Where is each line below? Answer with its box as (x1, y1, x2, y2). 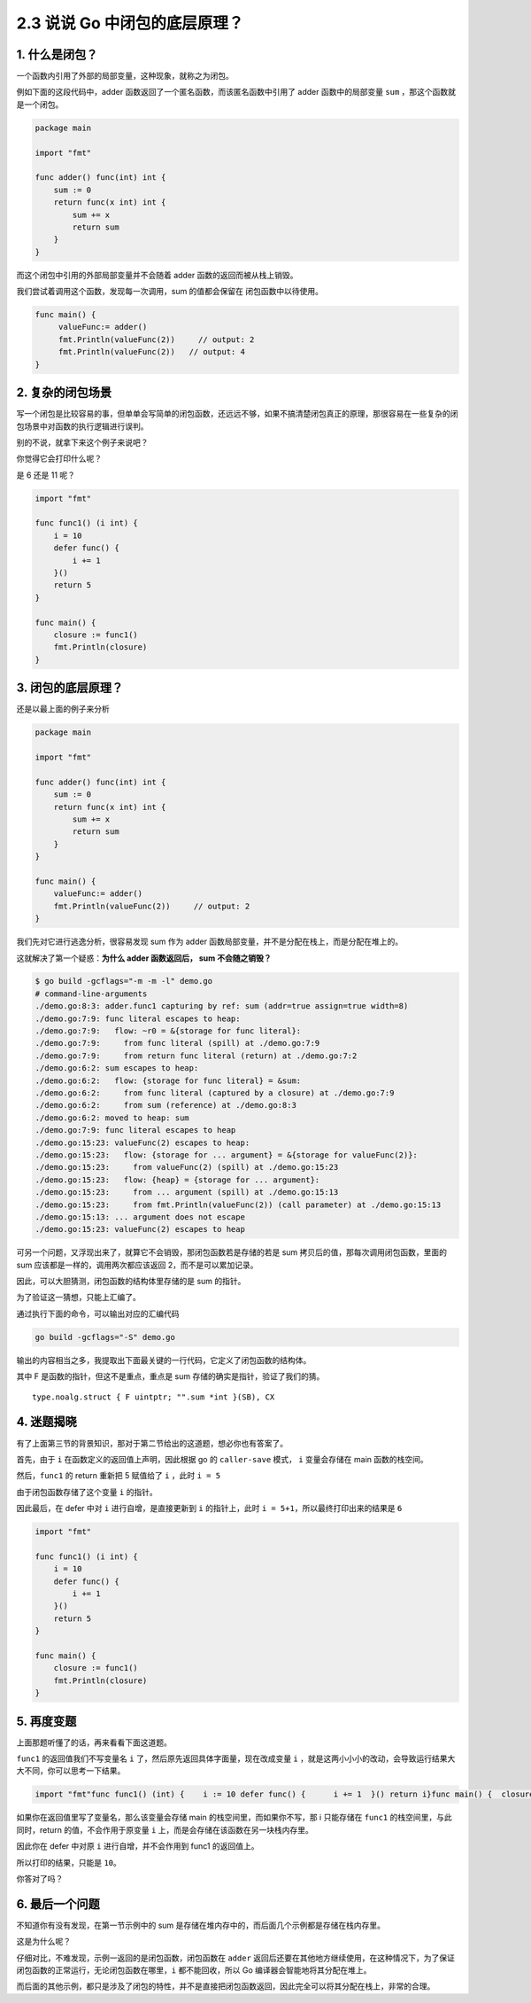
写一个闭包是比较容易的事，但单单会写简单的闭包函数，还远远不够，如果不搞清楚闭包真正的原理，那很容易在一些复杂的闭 (16, 409, 458, 419)
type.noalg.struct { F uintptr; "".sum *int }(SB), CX (32, 1391, 275, 1402)
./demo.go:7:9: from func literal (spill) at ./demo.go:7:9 (35, 1038, 320, 1048)
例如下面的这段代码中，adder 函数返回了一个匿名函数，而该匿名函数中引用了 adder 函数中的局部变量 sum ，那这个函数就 (16, 87, 456, 97)
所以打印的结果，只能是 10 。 (16, 1857, 121, 1867)
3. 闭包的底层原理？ (16, 681, 124, 696)
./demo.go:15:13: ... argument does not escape (35, 1212, 245, 1222)
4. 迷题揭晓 (16, 1415, 77, 1430)
